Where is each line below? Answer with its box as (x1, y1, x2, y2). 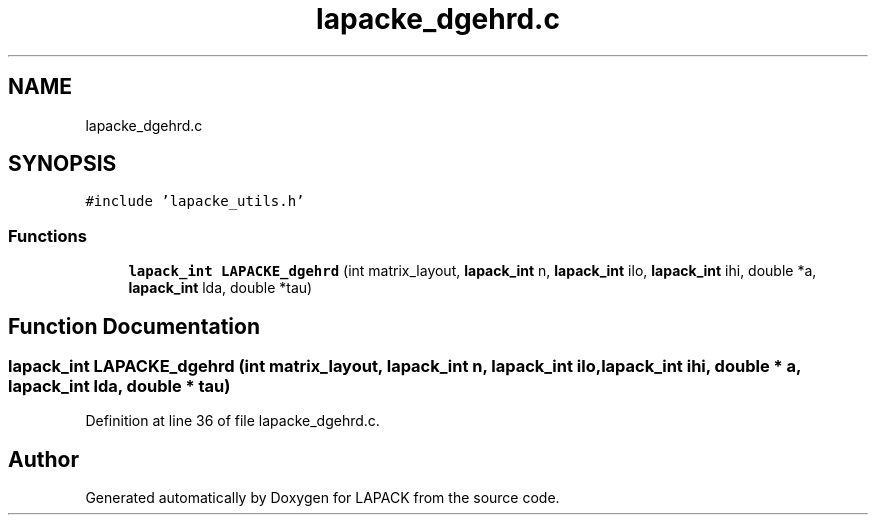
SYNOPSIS (8, 151, 117, 177)
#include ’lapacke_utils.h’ (85, 193, 305, 210)
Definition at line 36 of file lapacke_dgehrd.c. (85, 412, 380, 430)
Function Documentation (8, 313, 260, 339)
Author (8, 446, 79, 472)
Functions (8, 225, 87, 246)
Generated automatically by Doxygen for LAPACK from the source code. (85, 489, 560, 507)
